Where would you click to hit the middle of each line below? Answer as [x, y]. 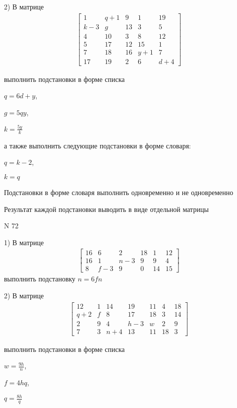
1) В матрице [24, 242]
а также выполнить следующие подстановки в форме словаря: [97, 145]
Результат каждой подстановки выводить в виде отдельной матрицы [106, 209]
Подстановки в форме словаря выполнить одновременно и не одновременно [119, 192]
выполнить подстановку [40, 279]
